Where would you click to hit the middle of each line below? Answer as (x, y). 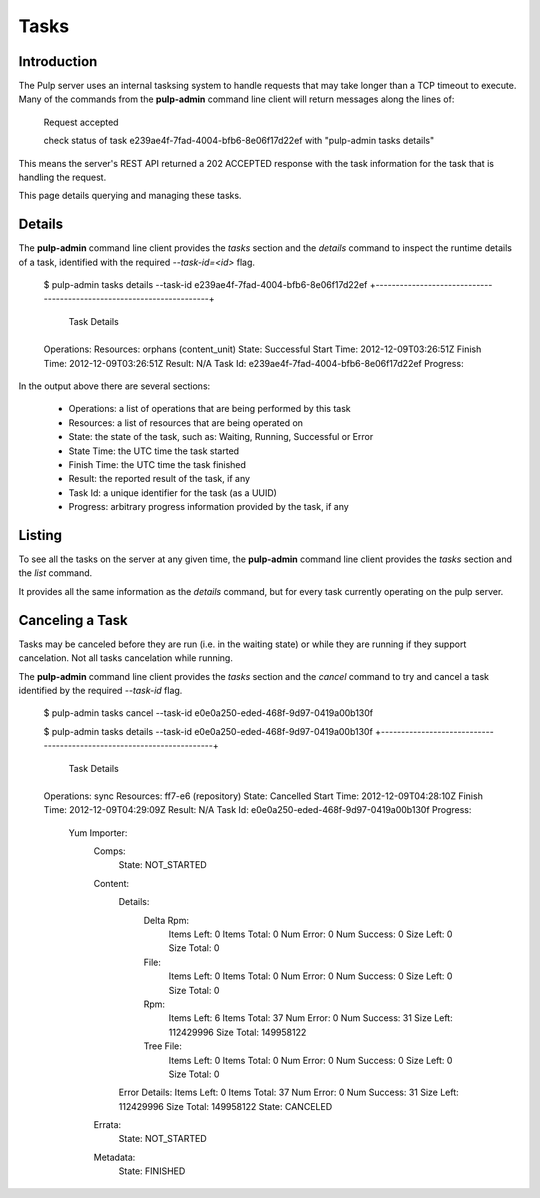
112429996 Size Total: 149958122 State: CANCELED (225, 1106)
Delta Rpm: (166, 920)
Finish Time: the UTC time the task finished (157, 464)
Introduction (58, 61)
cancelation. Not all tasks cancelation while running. (126, 658)
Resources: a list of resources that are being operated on (186, 422)
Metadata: (114, 1157)
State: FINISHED (152, 1171)
